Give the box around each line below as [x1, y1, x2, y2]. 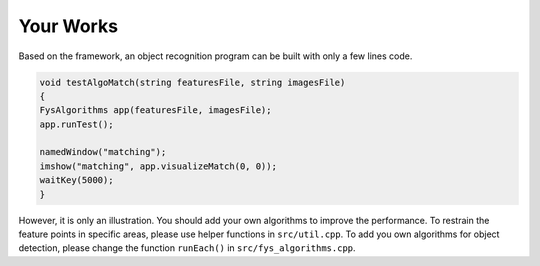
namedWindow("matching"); [39, 146, 167, 158]
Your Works [18, 15, 119, 37]
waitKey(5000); [39, 175, 114, 186]
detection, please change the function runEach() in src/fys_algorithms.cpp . [18, 242, 356, 254]
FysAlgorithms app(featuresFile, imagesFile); [39, 105, 272, 116]
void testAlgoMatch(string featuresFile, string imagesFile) [39, 76, 346, 88]
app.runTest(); [39, 118, 114, 130]
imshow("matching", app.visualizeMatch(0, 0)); [39, 160, 277, 172]
